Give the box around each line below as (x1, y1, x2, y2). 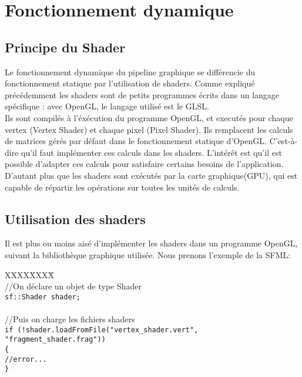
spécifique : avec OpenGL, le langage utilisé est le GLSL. (5, 100, 209, 112)
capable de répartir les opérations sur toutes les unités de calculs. (5, 181, 240, 193)
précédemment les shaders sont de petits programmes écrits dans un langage (5, 88, 280, 101)
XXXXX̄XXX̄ (5, 268, 54, 281)
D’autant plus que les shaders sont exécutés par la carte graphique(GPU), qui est (5, 169, 298, 181)
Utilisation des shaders (5, 209, 146, 228)
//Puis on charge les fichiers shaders (5, 312, 135, 325)
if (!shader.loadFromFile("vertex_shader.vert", (5, 325, 199, 334)
